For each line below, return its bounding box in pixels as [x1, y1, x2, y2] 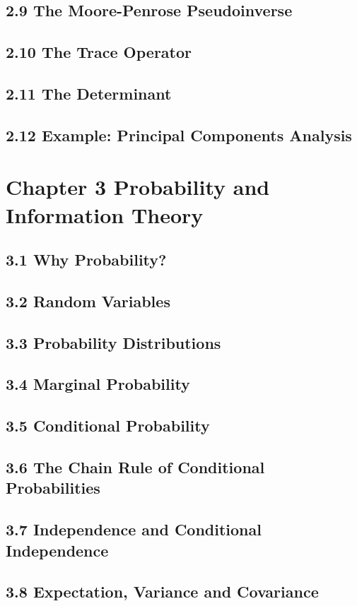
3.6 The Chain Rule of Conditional [6, 456, 265, 477]
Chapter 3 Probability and [6, 172, 270, 201]
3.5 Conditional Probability [6, 415, 210, 436]
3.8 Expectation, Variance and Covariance [6, 581, 319, 602]
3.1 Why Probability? [6, 249, 167, 271]
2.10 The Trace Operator [6, 41, 192, 63]
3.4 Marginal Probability [6, 373, 190, 395]
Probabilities [6, 477, 100, 499]
